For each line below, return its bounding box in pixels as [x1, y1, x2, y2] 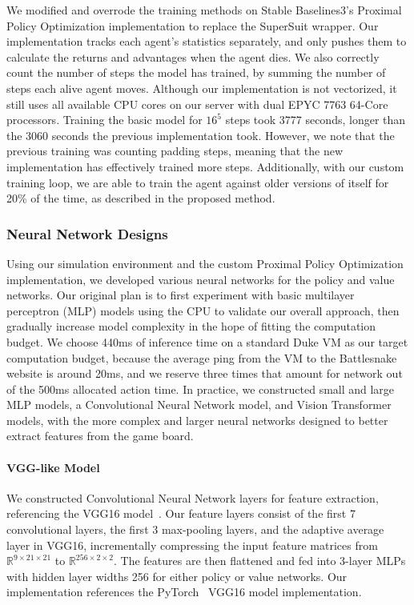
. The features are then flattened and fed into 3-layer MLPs [114, 552, 406, 569]
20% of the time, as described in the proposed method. [6, 190, 275, 206]
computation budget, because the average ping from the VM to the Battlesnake [6, 349, 397, 366]
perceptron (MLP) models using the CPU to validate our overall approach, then [6, 302, 400, 319]
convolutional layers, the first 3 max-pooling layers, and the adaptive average [6, 521, 384, 538]
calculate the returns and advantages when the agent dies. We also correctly [6, 48, 380, 65]
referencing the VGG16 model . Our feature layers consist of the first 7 [6, 505, 356, 522]
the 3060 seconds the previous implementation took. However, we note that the [6, 126, 395, 143]
